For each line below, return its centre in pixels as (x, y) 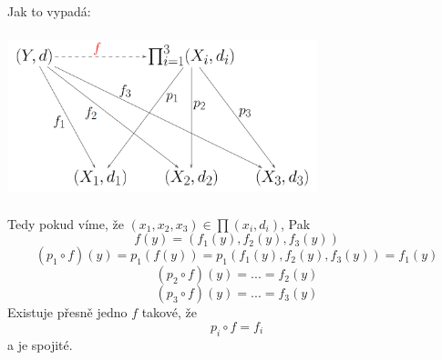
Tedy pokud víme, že (66, 223)
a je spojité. (40, 344)
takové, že (169, 312)
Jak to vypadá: (49, 11)
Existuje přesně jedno (67, 312)
